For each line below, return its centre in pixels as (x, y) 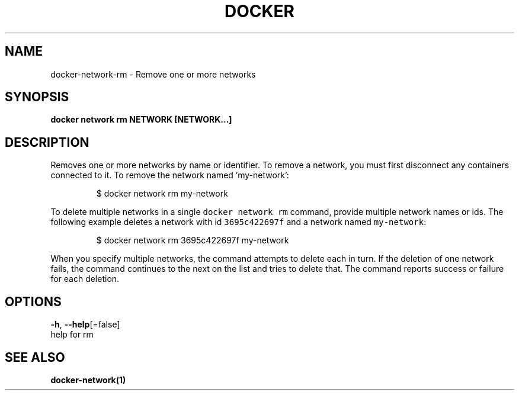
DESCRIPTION (47, 142)
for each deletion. (85, 279)
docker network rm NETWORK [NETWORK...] (141, 120)
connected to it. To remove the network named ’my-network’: (170, 175)
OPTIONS (33, 301)
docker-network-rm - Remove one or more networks (153, 74)
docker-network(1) (88, 380)
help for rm (72, 335)
